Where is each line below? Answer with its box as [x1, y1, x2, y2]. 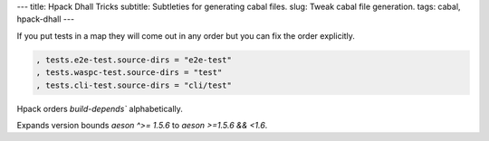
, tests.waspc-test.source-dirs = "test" [35, 68, 223, 78]
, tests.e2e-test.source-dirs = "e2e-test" [35, 54, 233, 65]
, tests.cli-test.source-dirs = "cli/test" [35, 80, 233, 90]
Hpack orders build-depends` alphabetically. [16, 103, 183, 114]
